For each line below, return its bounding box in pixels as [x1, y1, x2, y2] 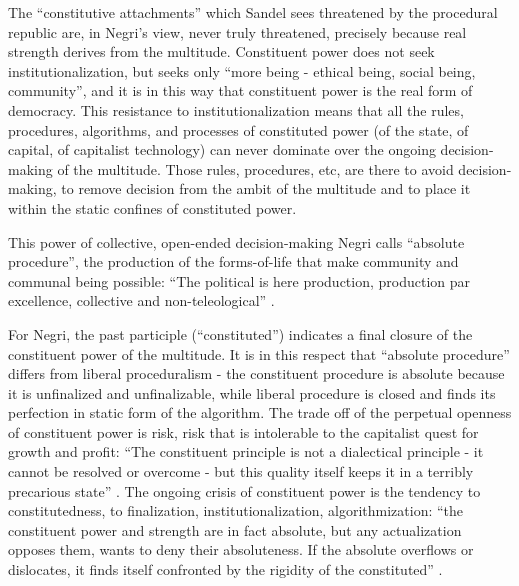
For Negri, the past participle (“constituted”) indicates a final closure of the [8, 323, 473, 344]
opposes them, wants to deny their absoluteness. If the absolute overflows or [8, 539, 474, 560]
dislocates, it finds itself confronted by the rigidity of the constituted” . [8, 559, 443, 580]
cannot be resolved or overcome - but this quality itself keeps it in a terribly [8, 461, 474, 482]
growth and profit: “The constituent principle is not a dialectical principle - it [8, 441, 484, 462]
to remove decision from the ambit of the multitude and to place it [61, 178, 471, 199]
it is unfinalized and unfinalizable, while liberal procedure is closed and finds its [8, 382, 496, 403]
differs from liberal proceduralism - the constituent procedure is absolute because [8, 363, 505, 384]
